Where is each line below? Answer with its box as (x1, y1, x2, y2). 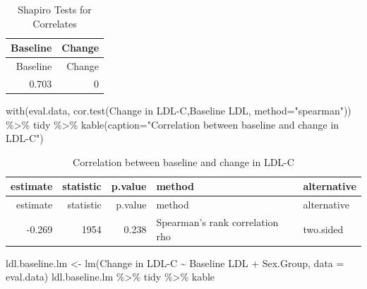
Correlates (32, 16, 77, 30)
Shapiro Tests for (18, 2, 92, 16)
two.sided (303, 221, 344, 236)
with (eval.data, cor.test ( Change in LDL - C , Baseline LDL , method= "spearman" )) (6, 102, 351, 117)
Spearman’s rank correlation (156, 215, 279, 230)
